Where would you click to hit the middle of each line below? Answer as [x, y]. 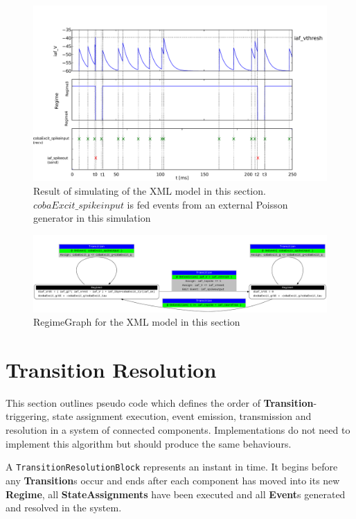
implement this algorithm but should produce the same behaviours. [149, 443]
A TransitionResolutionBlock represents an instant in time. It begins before [172, 467]
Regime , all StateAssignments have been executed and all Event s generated [176, 494]
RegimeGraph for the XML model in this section [137, 322]
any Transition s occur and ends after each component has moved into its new [173, 480]
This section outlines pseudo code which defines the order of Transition [160, 402]
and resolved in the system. [64, 508]
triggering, [28, 416]
